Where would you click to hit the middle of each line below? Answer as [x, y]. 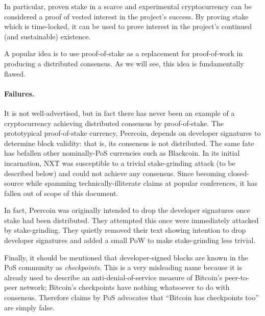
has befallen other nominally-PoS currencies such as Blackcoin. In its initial [122, 153]
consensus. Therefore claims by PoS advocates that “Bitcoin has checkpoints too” [131, 297]
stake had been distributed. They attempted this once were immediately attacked [131, 220]
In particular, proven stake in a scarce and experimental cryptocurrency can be [128, 6]
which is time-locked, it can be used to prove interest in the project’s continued [128, 26]
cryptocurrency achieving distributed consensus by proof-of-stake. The [114, 123]
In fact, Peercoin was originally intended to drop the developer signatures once [127, 210]
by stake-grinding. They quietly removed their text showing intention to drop [125, 230]
